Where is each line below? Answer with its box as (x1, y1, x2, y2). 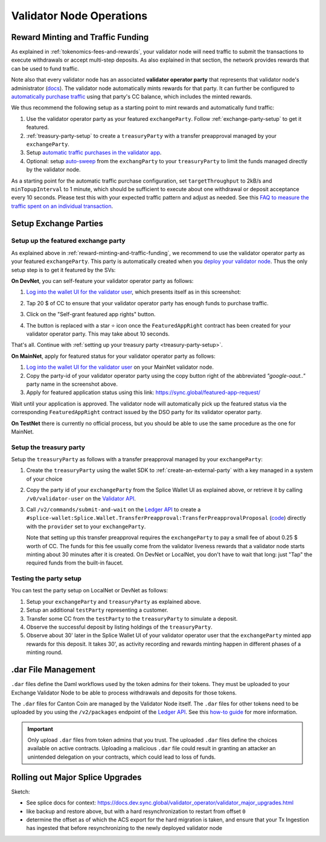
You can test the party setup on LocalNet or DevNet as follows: (11, 587, 168, 594)
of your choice (26, 475, 63, 482)
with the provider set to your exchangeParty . (26, 523, 146, 530)
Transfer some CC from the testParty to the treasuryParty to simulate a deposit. (26, 615, 238, 622)
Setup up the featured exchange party (11, 236, 126, 245)
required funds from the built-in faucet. (26, 559, 124, 566)
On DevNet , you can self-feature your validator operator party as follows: (11, 277, 194, 285)
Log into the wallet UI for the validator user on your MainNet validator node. (26, 363, 214, 371)
